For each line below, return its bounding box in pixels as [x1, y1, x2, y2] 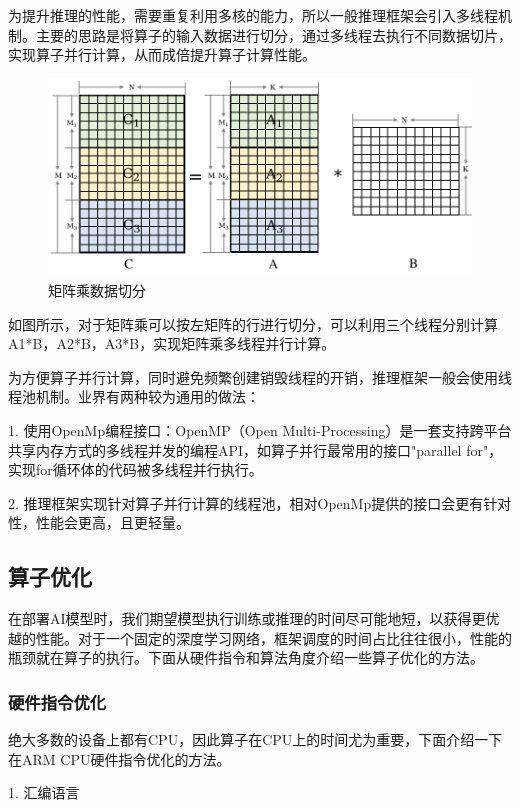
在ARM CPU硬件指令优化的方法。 [8, 748, 231, 769]
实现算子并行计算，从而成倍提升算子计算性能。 [8, 44, 316, 65]
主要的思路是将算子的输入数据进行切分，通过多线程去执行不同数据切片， [35, 24, 512, 45]
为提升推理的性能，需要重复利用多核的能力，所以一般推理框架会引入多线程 [8, 5, 498, 25]
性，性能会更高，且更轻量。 [8, 512, 190, 533]
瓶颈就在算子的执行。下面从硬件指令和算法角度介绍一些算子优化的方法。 [8, 647, 484, 668]
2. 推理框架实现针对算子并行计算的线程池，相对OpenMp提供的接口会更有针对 [8, 492, 512, 513]
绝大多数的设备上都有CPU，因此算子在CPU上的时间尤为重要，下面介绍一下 [8, 729, 503, 750]
